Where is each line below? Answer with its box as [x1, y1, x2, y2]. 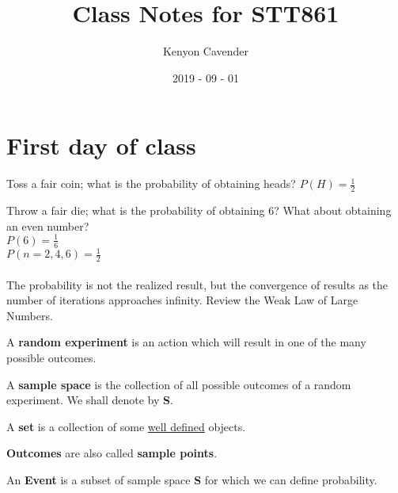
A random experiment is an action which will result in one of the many [6, 334, 366, 350]
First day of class [6, 129, 196, 162]
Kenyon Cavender [162, 43, 249, 59]
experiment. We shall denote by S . [6, 392, 173, 408]
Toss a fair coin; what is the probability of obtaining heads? [6, 175, 296, 192]
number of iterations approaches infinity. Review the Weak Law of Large [6, 292, 358, 308]
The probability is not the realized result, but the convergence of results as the [6, 276, 389, 292]
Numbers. [6, 307, 53, 323]
